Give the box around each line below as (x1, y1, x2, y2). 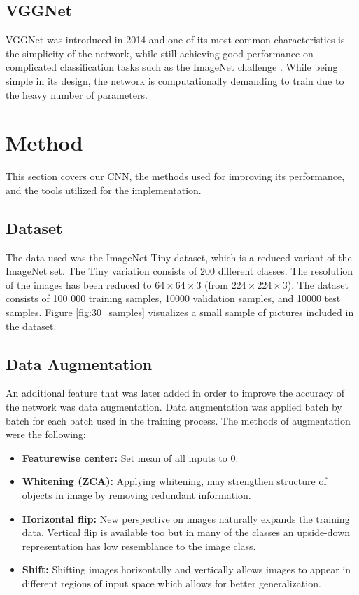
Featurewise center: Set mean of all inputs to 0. (22, 450, 239, 465)
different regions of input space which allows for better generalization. (22, 575, 321, 590)
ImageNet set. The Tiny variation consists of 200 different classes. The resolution (6, 264, 353, 278)
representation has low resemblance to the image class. (22, 538, 256, 553)
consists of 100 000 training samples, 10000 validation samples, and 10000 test (6, 291, 341, 306)
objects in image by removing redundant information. (22, 488, 251, 502)
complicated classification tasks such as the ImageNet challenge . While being (6, 60, 338, 74)
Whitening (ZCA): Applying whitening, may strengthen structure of (22, 474, 327, 488)
